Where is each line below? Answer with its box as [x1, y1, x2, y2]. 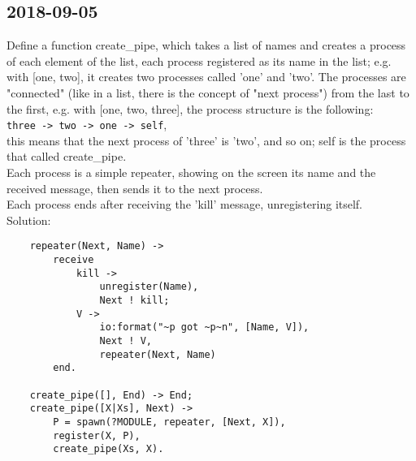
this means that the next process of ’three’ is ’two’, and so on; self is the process [6, 131, 406, 149]
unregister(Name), [99, 281, 199, 293]
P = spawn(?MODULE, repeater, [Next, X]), [53, 416, 286, 428]
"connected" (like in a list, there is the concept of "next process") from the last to [6, 84, 409, 101]
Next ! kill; [99, 295, 170, 307]
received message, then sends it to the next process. [6, 179, 263, 196]
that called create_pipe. [6, 148, 127, 165]
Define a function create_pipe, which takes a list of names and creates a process [6, 37, 406, 54]
